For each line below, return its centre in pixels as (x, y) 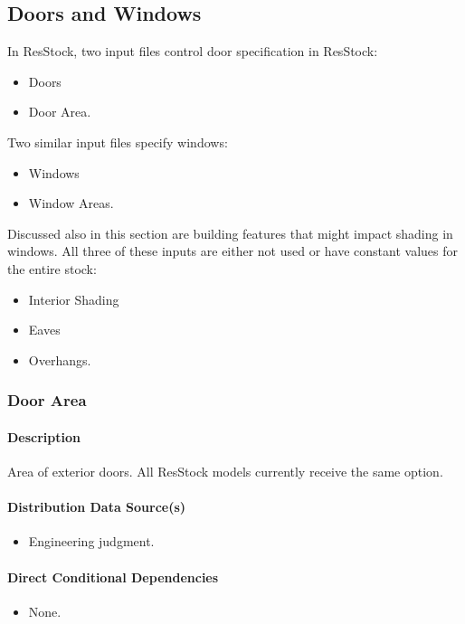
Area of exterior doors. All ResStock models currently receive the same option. (225, 471)
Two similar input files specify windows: (118, 142)
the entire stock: (52, 268)
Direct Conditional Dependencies (113, 577)
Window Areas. (71, 203)
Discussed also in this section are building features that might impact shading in (230, 233)
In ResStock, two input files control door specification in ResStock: (193, 51)
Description (44, 436)
